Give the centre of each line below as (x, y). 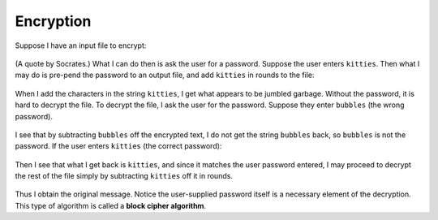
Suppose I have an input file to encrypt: (81, 45)
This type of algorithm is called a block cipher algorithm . (111, 205)
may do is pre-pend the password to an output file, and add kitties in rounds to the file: (165, 75)
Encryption (53, 21)
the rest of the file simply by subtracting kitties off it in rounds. (124, 176)
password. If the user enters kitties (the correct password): (118, 146)
